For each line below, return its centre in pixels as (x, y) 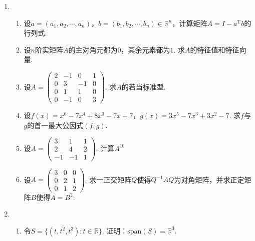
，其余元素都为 (146, 49)
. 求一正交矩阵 (108, 179)
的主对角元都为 (93, 49)
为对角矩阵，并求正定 (209, 179)
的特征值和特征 (215, 49)
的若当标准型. (144, 86)
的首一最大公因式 (55, 125)
